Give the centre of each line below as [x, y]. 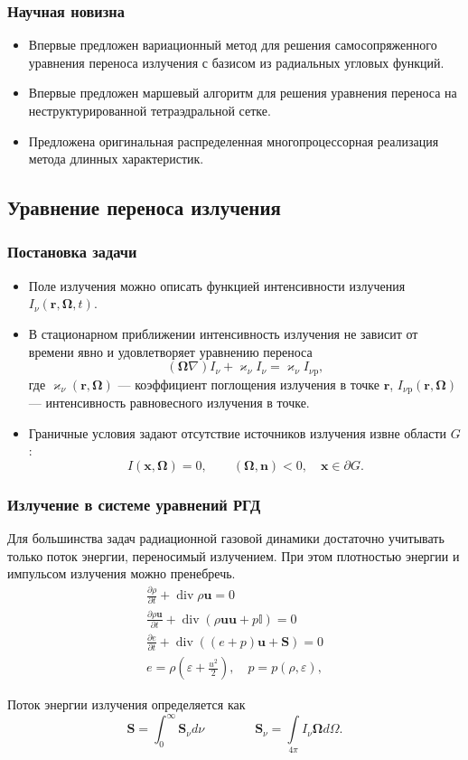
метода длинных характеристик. [116, 159]
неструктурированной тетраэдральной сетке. [150, 110]
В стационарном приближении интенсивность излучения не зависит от [223, 333]
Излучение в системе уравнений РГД [134, 504]
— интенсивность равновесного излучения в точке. [169, 403]
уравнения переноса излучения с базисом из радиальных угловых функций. [236, 62]
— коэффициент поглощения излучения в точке [248, 384]
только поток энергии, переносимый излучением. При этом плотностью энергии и [234, 555]
